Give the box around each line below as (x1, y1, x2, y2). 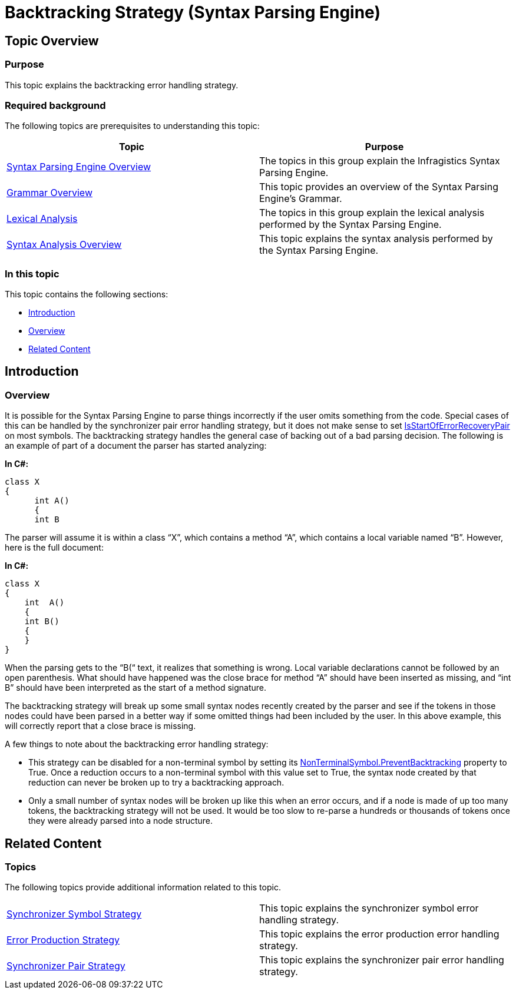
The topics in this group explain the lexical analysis (259, 207, 485, 219)
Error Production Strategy (6, 934, 120, 946)
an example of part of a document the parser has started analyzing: (5, 440, 267, 451)
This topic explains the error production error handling (259, 928, 500, 940)
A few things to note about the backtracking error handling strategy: (5, 739, 269, 750)
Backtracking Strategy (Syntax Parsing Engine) (5, 2, 381, 22)
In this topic (5, 267, 59, 280)
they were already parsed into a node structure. (28, 816, 213, 826)
